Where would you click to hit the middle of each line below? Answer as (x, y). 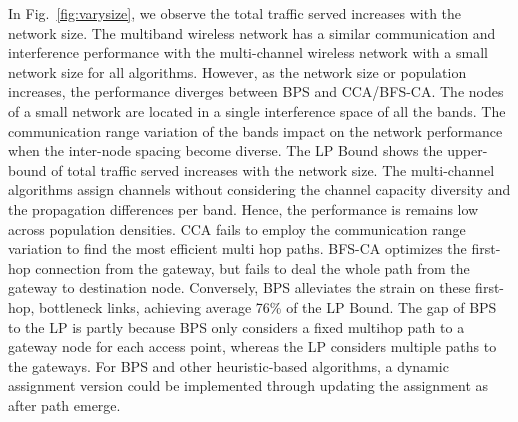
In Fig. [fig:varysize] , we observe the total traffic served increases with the (235, 13)
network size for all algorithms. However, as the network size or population (237, 71)
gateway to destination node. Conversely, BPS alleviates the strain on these (239, 287)
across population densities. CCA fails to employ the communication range (237, 228)
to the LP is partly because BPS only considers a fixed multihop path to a (236, 326)
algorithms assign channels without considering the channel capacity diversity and (259, 189)
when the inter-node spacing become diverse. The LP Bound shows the (225, 150)
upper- (467, 150)
